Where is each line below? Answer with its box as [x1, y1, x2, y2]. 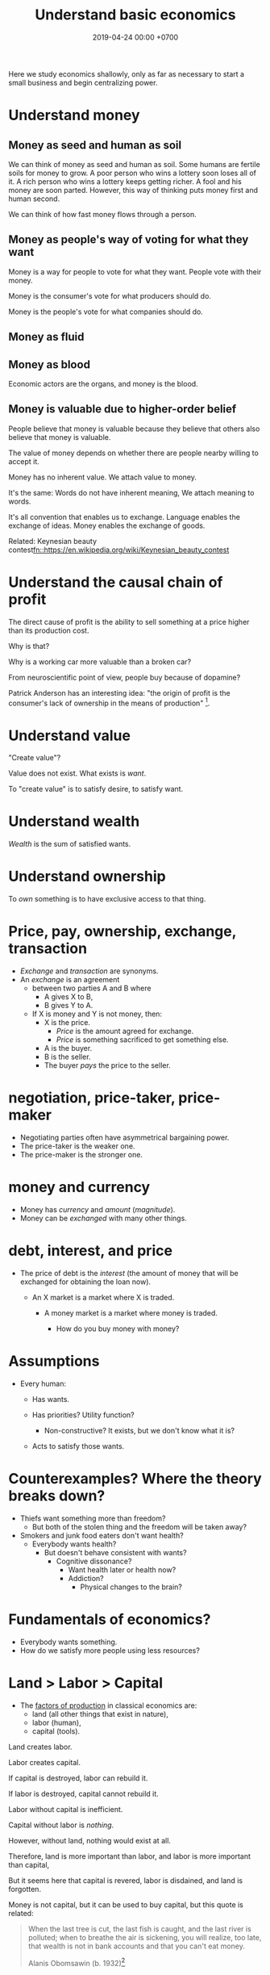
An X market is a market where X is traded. [31, 1292, 175, 1302]
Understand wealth [8, 813, 140, 831]
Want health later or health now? [68, 1564, 177, 1575]
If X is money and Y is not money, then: [31, 1009, 163, 1019]
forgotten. [8, 1884, 42, 1893]
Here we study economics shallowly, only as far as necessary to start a [8, 69, 244, 78]
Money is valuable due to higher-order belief [8, 402, 237, 416]
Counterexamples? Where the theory [8, 1470, 262, 1488]
